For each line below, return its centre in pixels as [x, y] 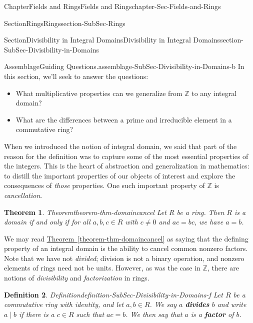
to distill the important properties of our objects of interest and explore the [120, 175]
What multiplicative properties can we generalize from [99, 93]
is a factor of [212, 314]
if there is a [37, 314]
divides [197, 304]
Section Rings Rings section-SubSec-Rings [65, 23]
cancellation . [23, 195]
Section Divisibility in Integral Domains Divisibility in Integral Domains [112, 40]
